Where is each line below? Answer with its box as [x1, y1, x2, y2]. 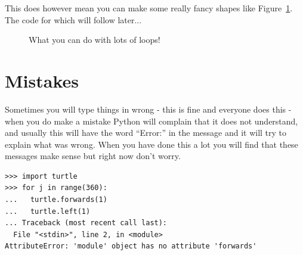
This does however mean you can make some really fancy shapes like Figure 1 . [5, 2, 293, 14]
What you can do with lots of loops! [29, 33, 160, 46]
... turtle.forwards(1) [5, 195, 107, 204]
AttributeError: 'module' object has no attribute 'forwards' [5, 242, 257, 251]
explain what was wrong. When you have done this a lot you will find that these [5, 138, 298, 150]
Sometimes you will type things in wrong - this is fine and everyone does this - [5, 102, 292, 115]
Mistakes [5, 68, 79, 92]
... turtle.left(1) [5, 207, 91, 216]
